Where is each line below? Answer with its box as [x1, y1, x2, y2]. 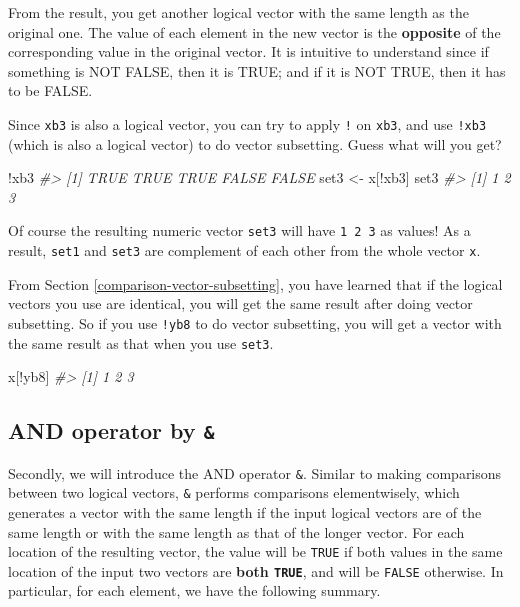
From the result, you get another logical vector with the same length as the [8, 2, 469, 22]
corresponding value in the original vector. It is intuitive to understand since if [8, 41, 489, 62]
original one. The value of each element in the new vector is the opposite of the [8, 21, 501, 42]
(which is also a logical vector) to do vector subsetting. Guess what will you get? [8, 133, 502, 154]
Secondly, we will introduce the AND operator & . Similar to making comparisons [8, 462, 502, 483]
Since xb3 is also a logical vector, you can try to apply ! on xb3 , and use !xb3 [8, 113, 487, 134]
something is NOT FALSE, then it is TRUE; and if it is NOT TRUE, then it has [8, 60, 506, 81]
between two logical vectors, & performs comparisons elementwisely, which [8, 482, 460, 503]
